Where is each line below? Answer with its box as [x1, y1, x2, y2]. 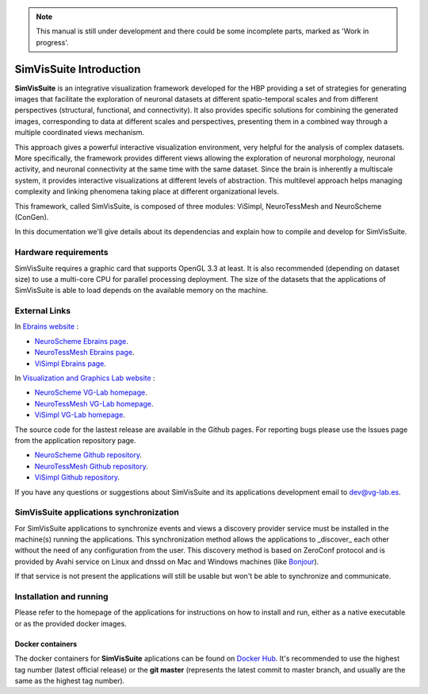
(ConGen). [14, 212, 49, 222]
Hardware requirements [14, 247, 109, 258]
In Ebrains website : [14, 322, 79, 331]
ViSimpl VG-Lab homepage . [34, 410, 126, 420]
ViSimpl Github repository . [34, 472, 120, 482]
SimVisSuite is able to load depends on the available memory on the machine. [14, 286, 269, 295]
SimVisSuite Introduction [14, 62, 141, 75]
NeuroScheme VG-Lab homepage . [34, 387, 148, 397]
